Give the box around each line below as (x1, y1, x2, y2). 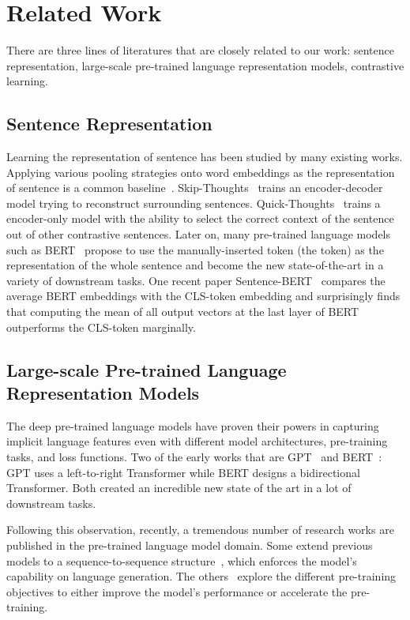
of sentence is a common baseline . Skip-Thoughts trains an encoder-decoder (6, 179, 383, 196)
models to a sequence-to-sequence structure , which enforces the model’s (6, 552, 357, 569)
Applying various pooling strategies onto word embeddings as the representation (6, 163, 395, 180)
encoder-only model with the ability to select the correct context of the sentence (6, 210, 394, 227)
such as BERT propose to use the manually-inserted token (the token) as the (6, 241, 384, 257)
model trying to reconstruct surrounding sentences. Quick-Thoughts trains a (6, 194, 381, 211)
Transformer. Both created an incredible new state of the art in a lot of (6, 479, 352, 496)
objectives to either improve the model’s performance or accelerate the (6, 583, 348, 599)
